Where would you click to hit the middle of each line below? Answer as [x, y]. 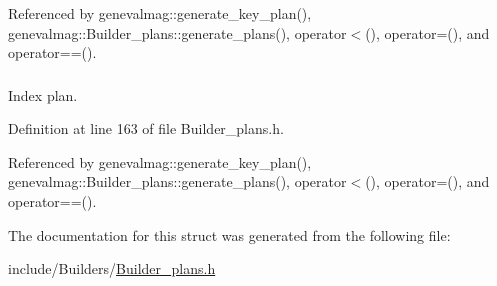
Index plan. [43, 94]
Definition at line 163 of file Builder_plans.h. [146, 128]
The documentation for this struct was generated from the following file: [229, 234]
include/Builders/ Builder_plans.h [112, 268]
